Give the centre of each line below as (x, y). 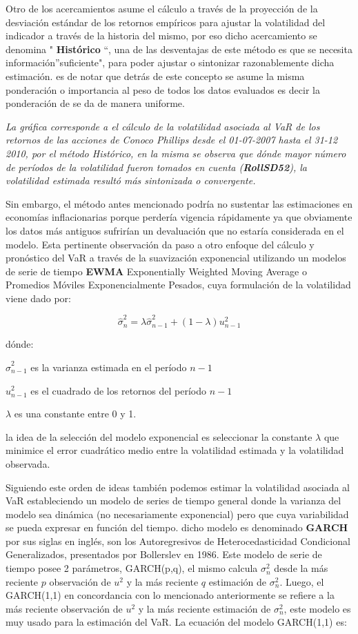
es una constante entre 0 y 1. (75, 414)
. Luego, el (302, 581)
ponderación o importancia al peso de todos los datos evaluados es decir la (163, 89)
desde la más (301, 568)
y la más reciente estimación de (205, 608)
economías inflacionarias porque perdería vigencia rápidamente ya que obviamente (179, 217)
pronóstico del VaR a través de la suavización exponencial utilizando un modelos (176, 258)
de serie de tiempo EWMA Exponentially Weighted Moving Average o (156, 271)
